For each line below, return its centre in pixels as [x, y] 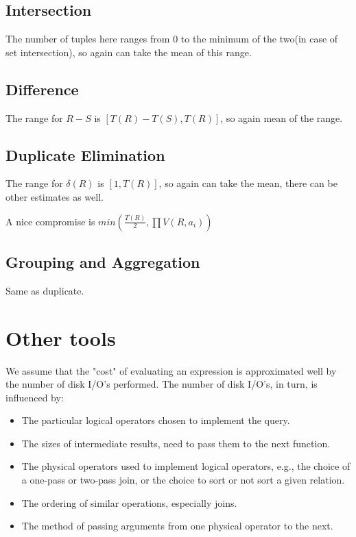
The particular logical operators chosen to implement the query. [156, 420]
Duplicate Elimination [85, 154]
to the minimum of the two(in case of [259, 39]
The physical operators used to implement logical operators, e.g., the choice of [186, 466]
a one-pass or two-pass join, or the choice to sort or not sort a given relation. [183, 480]
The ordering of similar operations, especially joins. [129, 502]
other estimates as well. [55, 196]
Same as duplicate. [45, 290]
